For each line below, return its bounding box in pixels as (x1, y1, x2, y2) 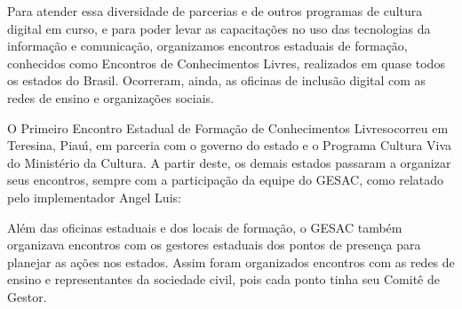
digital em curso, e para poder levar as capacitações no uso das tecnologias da (7, 19, 431, 37)
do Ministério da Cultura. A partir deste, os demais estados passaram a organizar (7, 153, 451, 171)
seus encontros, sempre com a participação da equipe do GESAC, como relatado (7, 170, 444, 189)
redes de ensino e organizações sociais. (7, 88, 214, 107)
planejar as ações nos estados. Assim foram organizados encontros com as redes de (7, 252, 455, 271)
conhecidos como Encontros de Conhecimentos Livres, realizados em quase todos (7, 53, 445, 72)
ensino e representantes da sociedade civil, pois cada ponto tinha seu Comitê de (7, 270, 441, 289)
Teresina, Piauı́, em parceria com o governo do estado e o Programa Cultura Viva (7, 136, 452, 154)
